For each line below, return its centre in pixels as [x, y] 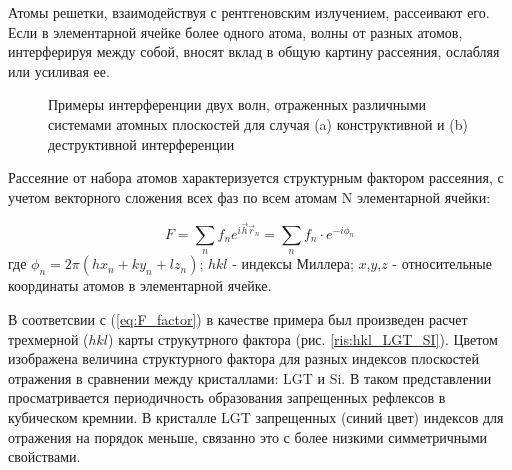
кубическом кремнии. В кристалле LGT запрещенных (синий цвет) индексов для [256, 416]
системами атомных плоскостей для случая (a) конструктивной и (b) [258, 123]
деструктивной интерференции [141, 143]
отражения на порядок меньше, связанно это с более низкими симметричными [247, 436]
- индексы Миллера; [293, 263]
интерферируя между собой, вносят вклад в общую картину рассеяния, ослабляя [254, 51]
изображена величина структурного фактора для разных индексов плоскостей [243, 358]
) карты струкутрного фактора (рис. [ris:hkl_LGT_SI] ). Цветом [303, 338]
